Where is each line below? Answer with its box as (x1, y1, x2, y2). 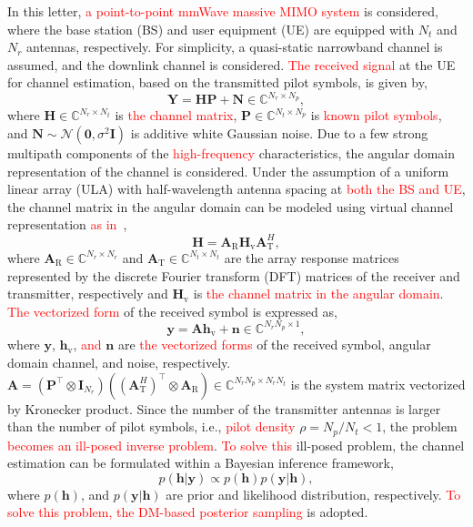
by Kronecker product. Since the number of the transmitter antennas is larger (7, 399, 441, 418)
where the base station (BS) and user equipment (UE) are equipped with (7, 19, 415, 38)
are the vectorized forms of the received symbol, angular (117, 335, 431, 354)
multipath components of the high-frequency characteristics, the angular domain (7, 144, 455, 163)
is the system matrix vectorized (290, 374, 466, 393)
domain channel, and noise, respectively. (7, 352, 231, 371)
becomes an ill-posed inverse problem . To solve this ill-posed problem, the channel (7, 435, 465, 454)
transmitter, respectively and (7, 284, 168, 303)
